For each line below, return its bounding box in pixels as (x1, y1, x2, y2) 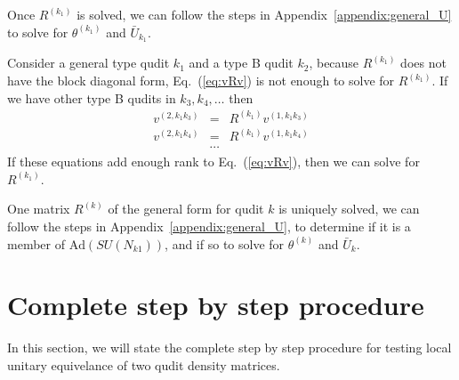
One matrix (7, 199, 70, 218)
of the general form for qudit (108, 199, 264, 218)
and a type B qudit (189, 53, 294, 72)
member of (7, 234, 65, 253)
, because (309, 53, 359, 72)
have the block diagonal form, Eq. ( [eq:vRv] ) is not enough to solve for (7, 71, 395, 90)
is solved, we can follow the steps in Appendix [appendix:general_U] (76, 5, 452, 23)
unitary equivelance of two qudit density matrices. (7, 355, 280, 374)
